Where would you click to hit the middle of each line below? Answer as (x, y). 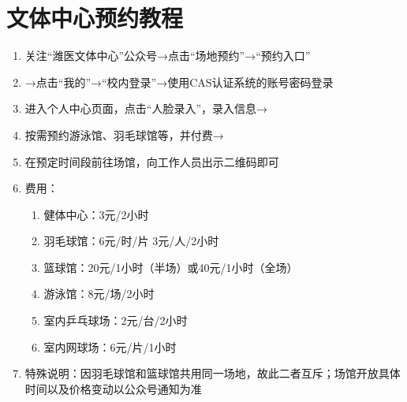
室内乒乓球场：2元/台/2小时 (116, 320)
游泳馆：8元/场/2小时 (99, 294)
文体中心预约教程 (95, 18)
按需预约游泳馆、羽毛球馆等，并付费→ (124, 134)
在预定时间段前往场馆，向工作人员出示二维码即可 (152, 161)
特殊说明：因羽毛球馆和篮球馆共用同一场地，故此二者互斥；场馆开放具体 (213, 373)
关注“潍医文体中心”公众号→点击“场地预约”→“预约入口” (168, 56)
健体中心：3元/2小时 (96, 214)
